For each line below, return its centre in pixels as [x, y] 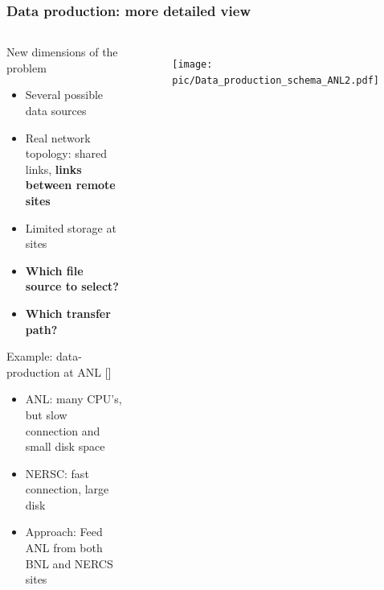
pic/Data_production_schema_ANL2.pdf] [276, 80]
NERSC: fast [57, 473]
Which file [54, 270]
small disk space [65, 446]
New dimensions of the [62, 52]
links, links [53, 169]
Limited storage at [71, 227]
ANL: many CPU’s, [74, 399]
